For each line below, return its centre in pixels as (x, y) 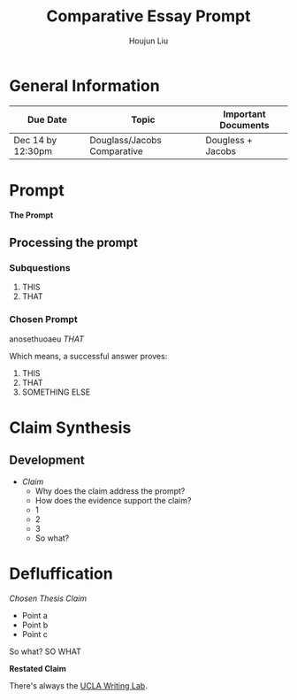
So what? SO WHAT (45, 651)
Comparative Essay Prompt (148, 16)
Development (47, 461)
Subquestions (40, 267)
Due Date (48, 119)
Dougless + (229, 140)
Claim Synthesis (70, 427)
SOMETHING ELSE (56, 392)
